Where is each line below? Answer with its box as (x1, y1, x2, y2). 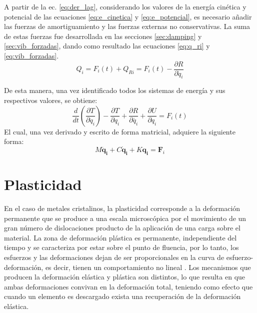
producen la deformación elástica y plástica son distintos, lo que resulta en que (4, 271, 245, 282)
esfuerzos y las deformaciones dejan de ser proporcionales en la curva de (4, 251, 224, 262)
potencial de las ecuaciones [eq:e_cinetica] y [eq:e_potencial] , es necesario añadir (4, 11, 252, 21)
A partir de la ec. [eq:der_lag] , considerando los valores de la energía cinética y (4, 1, 246, 11)
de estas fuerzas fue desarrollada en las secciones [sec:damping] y (4, 30, 202, 41)
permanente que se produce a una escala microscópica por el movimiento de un (4, 212, 246, 223)
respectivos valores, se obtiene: (4, 95, 97, 105)
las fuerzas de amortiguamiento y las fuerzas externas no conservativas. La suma (4, 21, 250, 31)
